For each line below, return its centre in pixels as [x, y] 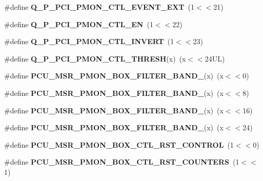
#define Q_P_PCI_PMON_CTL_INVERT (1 [89, 41]
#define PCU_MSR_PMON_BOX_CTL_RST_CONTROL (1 [119, 144]
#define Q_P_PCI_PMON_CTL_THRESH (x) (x [95, 58]
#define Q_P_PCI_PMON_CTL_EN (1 [79, 24]
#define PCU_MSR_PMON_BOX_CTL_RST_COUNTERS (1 [122, 162]
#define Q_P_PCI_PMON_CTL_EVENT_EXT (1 [99, 7]
